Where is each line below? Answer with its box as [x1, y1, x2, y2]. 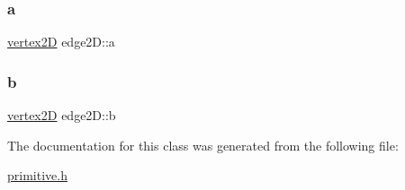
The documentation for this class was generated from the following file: [7, 135, 399, 154]
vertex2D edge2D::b [7, 106, 116, 125]
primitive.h [7, 166, 67, 185]
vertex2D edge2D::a [7, 32, 115, 51]
